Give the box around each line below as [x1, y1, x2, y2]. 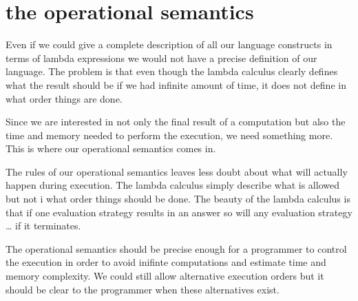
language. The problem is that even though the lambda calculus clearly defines [6, 64, 338, 79]
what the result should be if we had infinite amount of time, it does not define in [6, 77, 346, 92]
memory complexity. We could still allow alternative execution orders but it [6, 269, 324, 283]
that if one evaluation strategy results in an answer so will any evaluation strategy [6, 205, 352, 219]
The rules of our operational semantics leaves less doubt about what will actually [6, 164, 348, 178]
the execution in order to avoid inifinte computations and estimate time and [6, 255, 326, 269]
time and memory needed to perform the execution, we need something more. [6, 127, 333, 142]
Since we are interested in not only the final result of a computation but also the [6, 114, 346, 129]
